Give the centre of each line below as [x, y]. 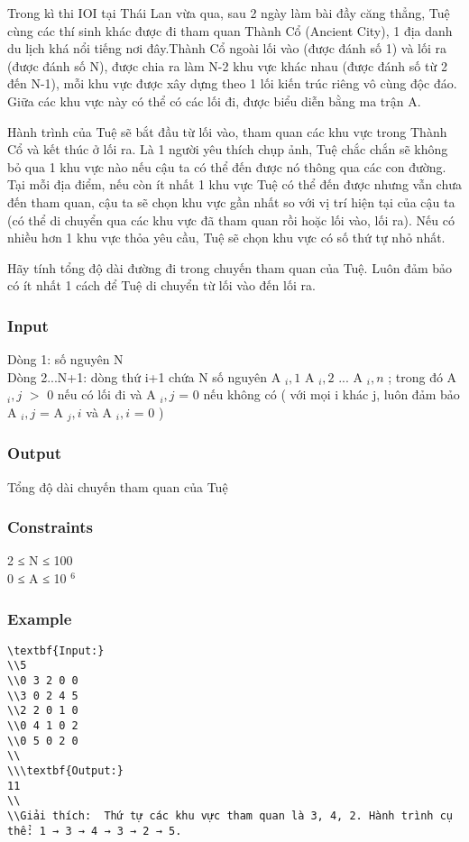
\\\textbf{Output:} [65, 771]
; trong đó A [423, 376]
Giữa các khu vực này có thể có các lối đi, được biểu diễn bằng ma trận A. [214, 101]
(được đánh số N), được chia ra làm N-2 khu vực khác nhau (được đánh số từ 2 [227, 65]
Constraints [50, 527]
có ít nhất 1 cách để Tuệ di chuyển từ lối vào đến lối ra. [161, 285]
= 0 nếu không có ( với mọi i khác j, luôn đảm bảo [319, 394]
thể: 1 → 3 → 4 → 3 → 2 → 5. [95, 831]
